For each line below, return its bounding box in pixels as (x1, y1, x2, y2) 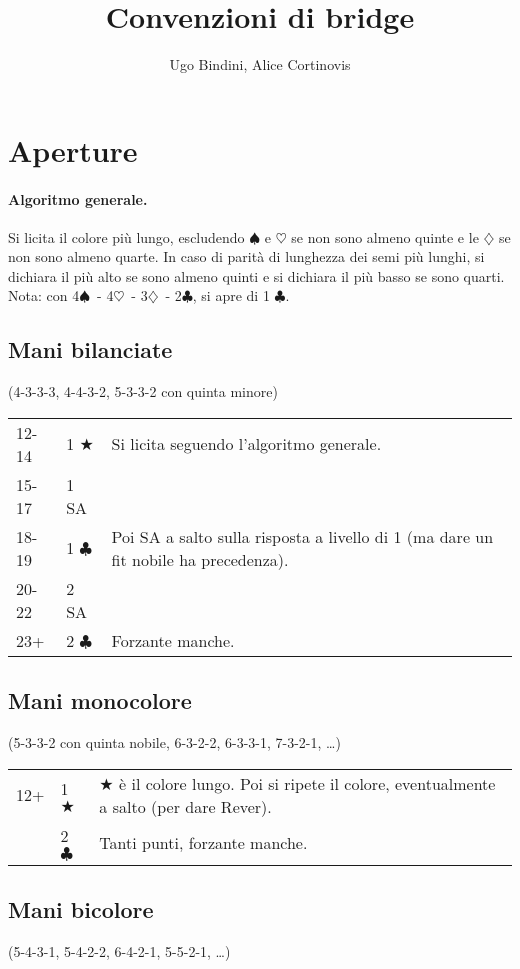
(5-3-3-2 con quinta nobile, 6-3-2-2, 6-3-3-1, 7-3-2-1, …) (8, 732, 341, 753)
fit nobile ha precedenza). (111, 547, 289, 571)
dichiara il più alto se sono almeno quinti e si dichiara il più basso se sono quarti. (8, 265, 505, 286)
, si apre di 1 (192, 285, 270, 306)
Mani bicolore (8, 894, 154, 925)
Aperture (8, 129, 138, 170)
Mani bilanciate (8, 334, 173, 365)
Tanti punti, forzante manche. (99, 830, 308, 854)
